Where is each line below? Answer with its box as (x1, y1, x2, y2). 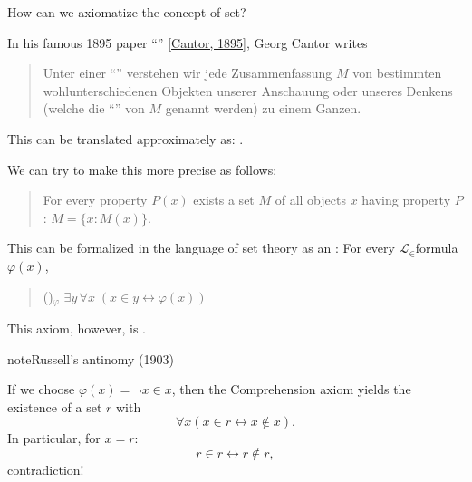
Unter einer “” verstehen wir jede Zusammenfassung (43, 63, 332, 82)
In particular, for (7, 429, 101, 448)
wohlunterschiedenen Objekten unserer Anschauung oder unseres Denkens (43, 81, 453, 100)
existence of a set (7, 397, 102, 416)
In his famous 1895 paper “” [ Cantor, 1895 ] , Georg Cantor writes (7, 33, 368, 52)
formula (415, 238, 458, 257)
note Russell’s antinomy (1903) (7, 349, 174, 368)
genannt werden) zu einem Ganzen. (165, 99, 361, 118)
